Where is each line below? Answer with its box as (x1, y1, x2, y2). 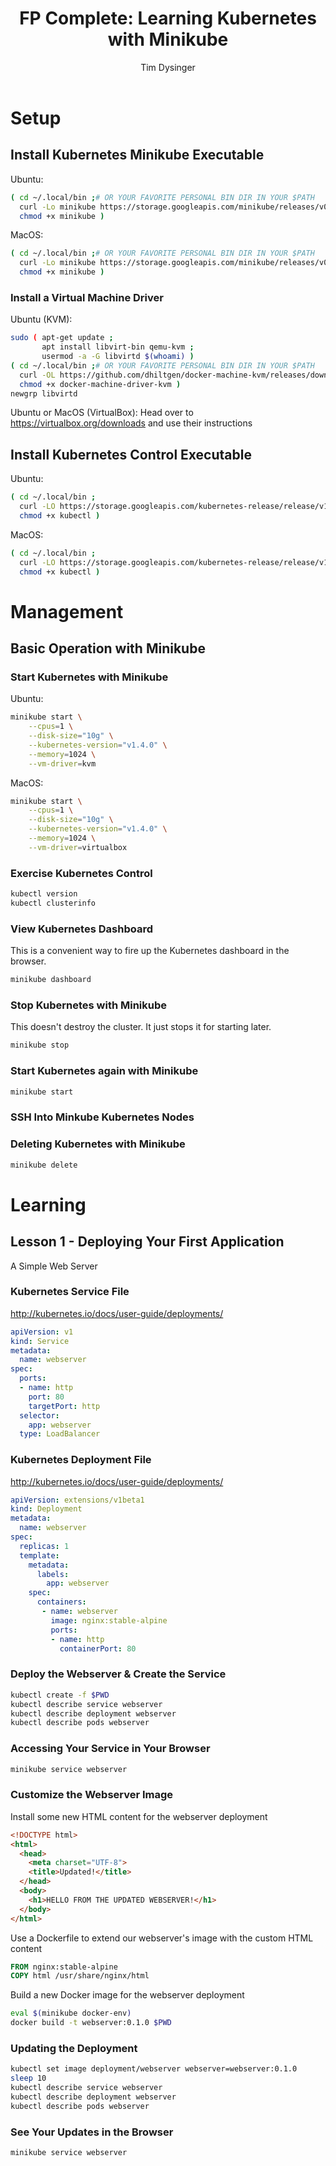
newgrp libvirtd (10, 388, 78, 399)
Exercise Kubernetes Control (10, 866, 153, 880)
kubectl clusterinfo (10, 898, 97, 909)
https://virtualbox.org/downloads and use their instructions (10, 417, 253, 429)
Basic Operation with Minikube (10, 640, 206, 657)
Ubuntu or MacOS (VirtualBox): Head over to (10, 407, 194, 419)
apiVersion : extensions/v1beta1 (10, 1495, 145, 1505)
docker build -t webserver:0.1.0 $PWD (10, 2018, 172, 2028)
